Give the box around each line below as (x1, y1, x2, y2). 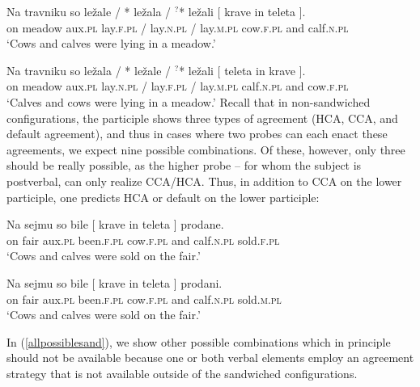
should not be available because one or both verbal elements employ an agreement (6, 349, 414, 366)
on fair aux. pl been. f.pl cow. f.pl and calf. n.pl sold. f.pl (6, 231, 280, 248)
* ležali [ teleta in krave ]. (179, 61, 306, 78)
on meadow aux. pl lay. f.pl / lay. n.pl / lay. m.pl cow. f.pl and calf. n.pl (6, 19, 349, 36)
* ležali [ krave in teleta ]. (179, 3, 306, 19)
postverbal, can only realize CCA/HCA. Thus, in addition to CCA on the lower (6, 172, 402, 189)
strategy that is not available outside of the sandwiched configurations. (6, 364, 358, 381)
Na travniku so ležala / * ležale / (6, 61, 172, 78)
